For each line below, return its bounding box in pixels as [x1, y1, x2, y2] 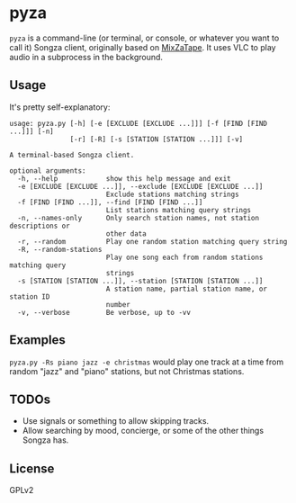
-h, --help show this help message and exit [17, 174, 231, 183]
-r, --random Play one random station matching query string [17, 237, 288, 246]
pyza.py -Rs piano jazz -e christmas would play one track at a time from [9, 356, 284, 367]
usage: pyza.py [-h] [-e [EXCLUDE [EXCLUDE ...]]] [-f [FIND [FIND [9, 119, 268, 128]
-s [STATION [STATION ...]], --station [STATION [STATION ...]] [17, 276, 264, 285]
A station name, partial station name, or [105, 284, 268, 293]
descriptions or [9, 221, 70, 230]
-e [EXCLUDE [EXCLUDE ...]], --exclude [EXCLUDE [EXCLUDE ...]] [17, 182, 264, 191]
